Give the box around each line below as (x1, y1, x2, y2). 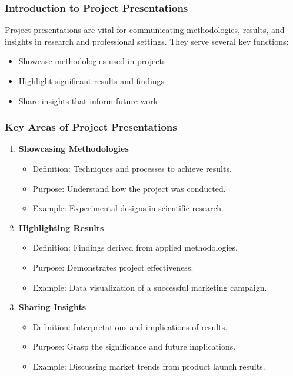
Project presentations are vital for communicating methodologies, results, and (5, 24, 285, 36)
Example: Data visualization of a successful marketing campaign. (32, 281, 267, 293)
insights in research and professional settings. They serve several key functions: (5, 35, 289, 47)
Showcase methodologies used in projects (18, 55, 166, 67)
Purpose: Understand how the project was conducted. (32, 182, 226, 194)
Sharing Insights (18, 301, 86, 313)
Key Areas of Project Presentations (5, 119, 177, 134)
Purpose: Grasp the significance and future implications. (32, 340, 236, 352)
